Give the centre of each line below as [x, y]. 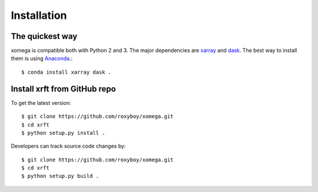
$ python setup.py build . [60, 176]
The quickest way [44, 36]
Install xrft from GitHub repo [63, 89]
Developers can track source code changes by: [68, 146]
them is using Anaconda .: [42, 58]
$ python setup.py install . [63, 133]
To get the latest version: [41, 102]
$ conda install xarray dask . [67, 72]
